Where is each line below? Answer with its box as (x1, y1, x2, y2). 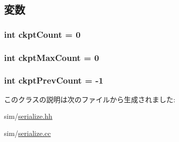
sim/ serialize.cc (4, 127, 51, 138)
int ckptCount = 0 (4, 28, 81, 40)
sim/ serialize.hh (4, 111, 52, 121)
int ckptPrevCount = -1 (4, 74, 103, 87)
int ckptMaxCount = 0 (4, 51, 99, 63)
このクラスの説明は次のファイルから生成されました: (4, 94, 175, 104)
